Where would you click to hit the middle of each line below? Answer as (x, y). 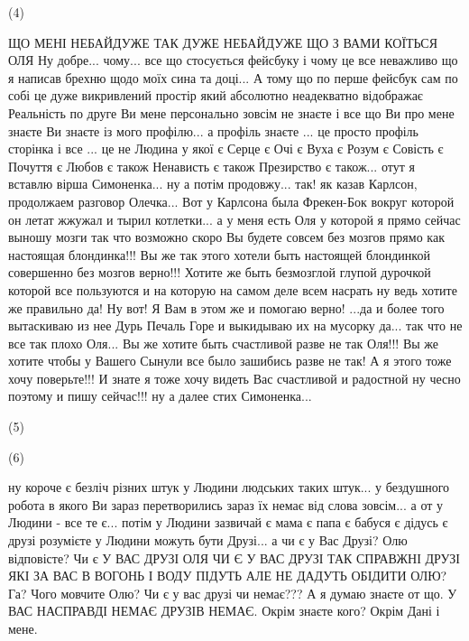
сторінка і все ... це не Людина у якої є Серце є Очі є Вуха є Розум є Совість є (226, 149)
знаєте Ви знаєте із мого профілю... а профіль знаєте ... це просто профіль (213, 130)
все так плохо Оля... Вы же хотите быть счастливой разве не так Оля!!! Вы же (224, 343)
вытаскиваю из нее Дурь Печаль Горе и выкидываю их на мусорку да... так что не (235, 325)
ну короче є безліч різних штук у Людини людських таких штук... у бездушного (229, 487)
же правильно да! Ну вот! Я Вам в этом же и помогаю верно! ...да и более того (226, 307)
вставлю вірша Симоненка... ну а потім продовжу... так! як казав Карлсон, (213, 184)
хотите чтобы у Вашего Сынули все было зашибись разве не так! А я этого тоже (230, 361)
